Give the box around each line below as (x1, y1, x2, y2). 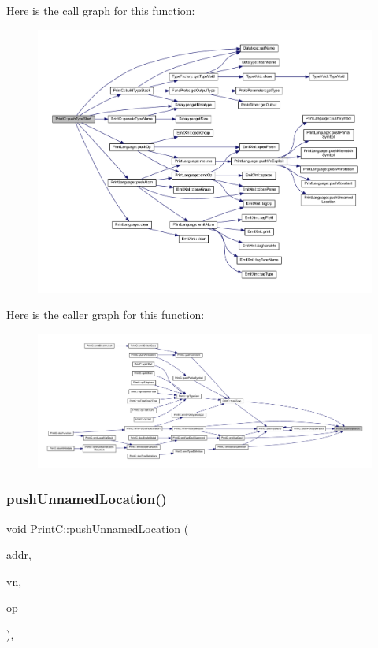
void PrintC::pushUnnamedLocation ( (6, 520, 189, 536)
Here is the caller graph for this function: (6, 306, 205, 323)
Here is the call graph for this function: (6, 2, 195, 18)
